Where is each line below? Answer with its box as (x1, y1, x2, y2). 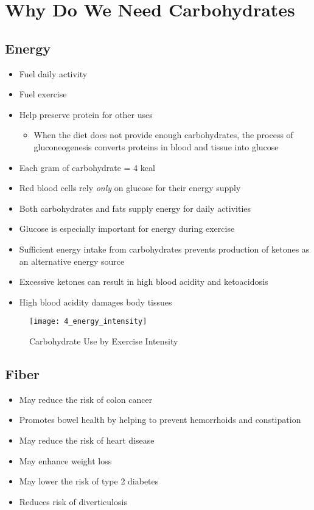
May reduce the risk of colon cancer (19, 393, 153, 405)
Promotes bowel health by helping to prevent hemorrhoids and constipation (19, 413, 301, 426)
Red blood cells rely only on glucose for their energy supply (19, 181, 241, 194)
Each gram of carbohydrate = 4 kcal (19, 161, 155, 173)
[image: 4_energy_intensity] (29, 317, 147, 326)
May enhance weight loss (19, 454, 112, 467)
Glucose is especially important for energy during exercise (19, 222, 235, 235)
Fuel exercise (19, 88, 67, 100)
